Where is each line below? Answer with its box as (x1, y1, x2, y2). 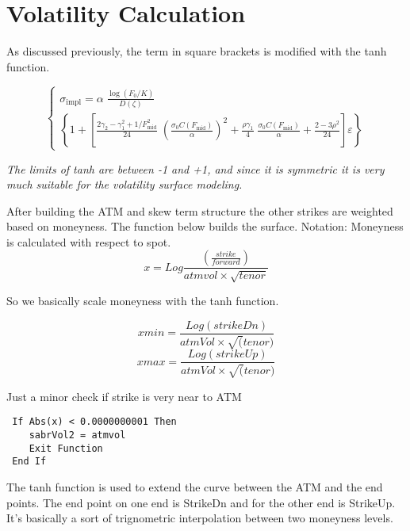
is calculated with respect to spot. (6, 233, 171, 250)
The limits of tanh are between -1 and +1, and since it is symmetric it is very (6, 160, 385, 177)
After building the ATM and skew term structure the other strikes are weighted (6, 202, 393, 219)
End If (12, 456, 47, 468)
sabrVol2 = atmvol (29, 430, 126, 441)
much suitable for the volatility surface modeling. (6, 176, 243, 193)
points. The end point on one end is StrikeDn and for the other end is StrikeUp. (6, 494, 396, 510)
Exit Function (29, 442, 103, 454)
